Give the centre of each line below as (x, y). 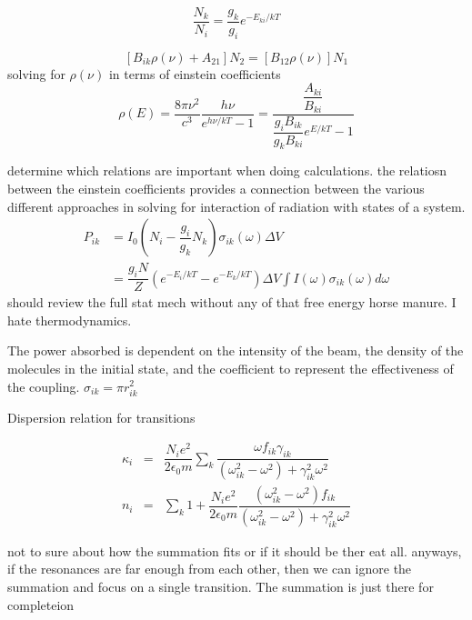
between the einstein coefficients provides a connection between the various (216, 189)
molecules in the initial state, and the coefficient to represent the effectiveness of (231, 368)
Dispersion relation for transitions (101, 417)
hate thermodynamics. (70, 320)
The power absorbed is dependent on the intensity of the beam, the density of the (236, 350)
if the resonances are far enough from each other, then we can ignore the (210, 569)
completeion (41, 604)
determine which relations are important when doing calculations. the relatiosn (227, 170)
